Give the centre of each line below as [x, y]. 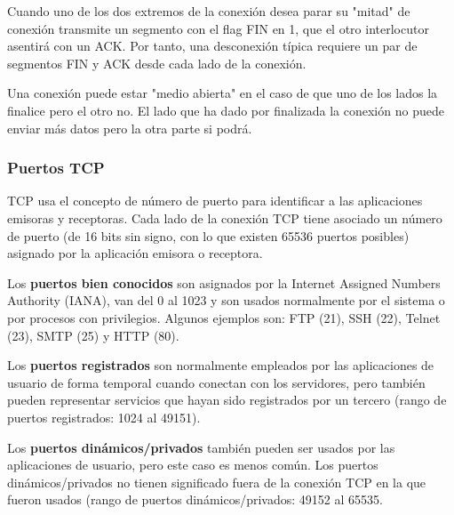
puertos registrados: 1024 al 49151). [104, 417]
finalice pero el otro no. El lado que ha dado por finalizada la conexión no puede [226, 110]
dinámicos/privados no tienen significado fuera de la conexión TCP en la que [217, 482]
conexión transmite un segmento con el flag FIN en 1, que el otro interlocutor [218, 28]
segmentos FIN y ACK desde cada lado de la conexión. [157, 63]
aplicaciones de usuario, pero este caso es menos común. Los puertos [193, 465]
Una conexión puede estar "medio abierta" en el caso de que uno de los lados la [223, 93]
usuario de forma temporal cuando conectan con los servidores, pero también [216, 382]
